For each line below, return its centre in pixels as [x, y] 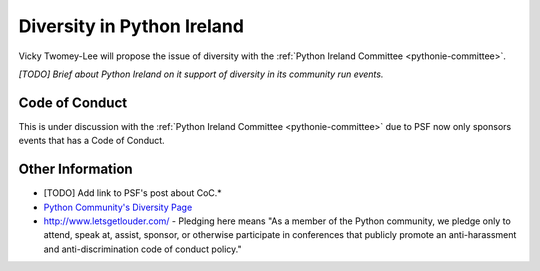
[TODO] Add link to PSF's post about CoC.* [132, 193]
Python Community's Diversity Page [118, 207]
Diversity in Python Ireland [131, 26]
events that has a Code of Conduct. [91, 141]
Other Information [76, 169]
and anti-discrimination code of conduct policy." [142, 249]
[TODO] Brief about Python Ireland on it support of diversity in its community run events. [201, 74]
